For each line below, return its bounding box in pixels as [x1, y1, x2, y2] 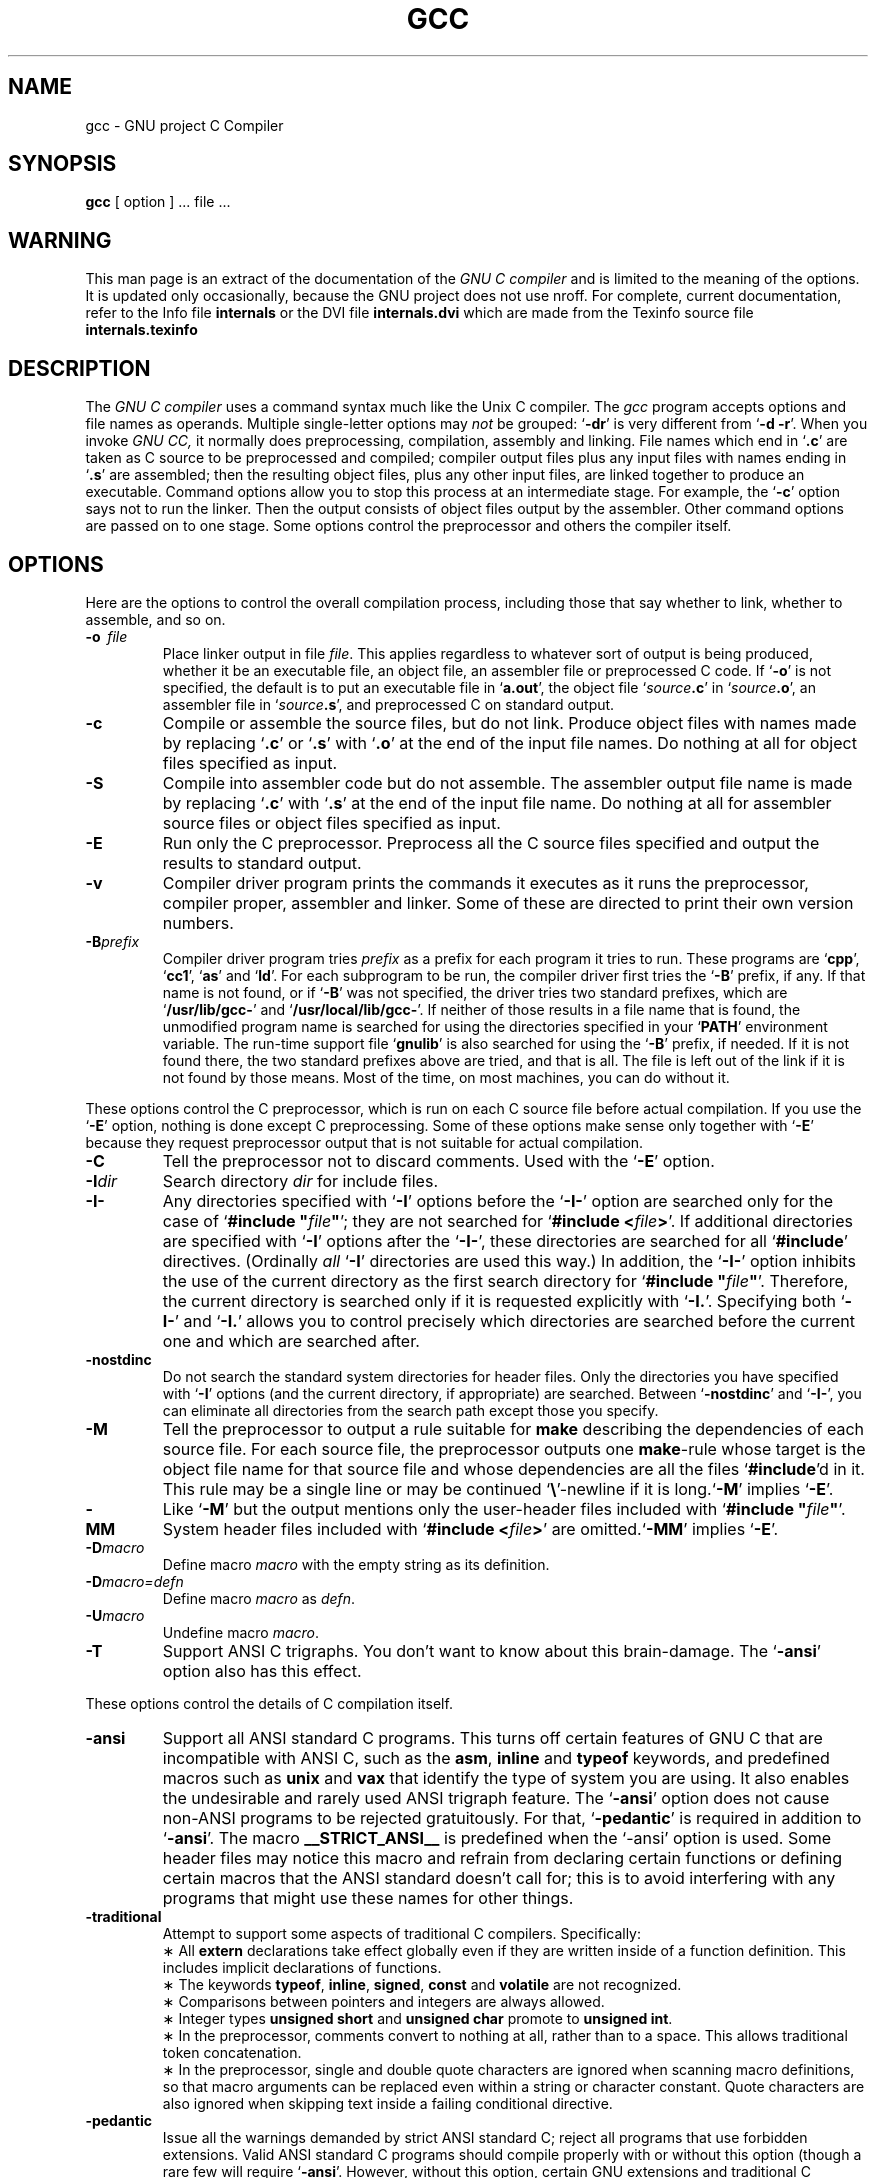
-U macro [85, 1606, 145, 1624]
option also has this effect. [162, 1660, 362, 1681]
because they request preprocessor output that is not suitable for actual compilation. [85, 1133, 644, 1151]
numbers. [162, 912, 234, 933]
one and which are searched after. [162, 1330, 420, 1351]
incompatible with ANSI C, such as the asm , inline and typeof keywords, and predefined [162, 1747, 830, 1768]
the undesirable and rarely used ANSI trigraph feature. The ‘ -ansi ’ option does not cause [162, 1787, 830, 1808]
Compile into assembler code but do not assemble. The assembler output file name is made [162, 772, 853, 793]
